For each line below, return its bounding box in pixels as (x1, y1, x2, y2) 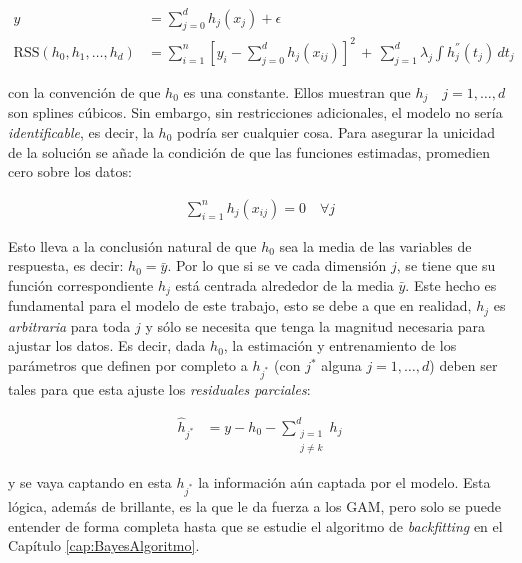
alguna (321, 355, 362, 375)
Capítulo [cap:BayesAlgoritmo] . (8, 535, 200, 556)
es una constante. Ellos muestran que (183, 81, 411, 102)
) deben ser (429, 355, 498, 375)
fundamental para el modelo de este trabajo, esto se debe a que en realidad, (8, 295, 472, 316)
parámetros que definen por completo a (8, 355, 248, 375)
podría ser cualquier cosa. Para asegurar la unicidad (177, 121, 496, 142)
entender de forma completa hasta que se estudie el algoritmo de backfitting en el (8, 515, 503, 536)
